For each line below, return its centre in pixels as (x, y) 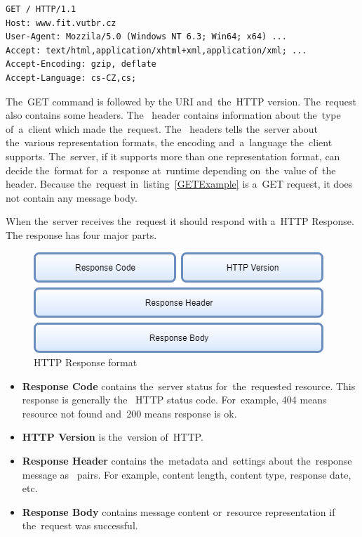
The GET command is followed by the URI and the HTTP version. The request (181, 101)
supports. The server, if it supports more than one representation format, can (173, 156)
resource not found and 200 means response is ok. (129, 413)
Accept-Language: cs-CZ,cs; (71, 78)
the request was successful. (80, 525)
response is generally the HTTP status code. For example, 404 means (174, 400)
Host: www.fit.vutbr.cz (61, 23)
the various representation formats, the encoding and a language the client (169, 142)
